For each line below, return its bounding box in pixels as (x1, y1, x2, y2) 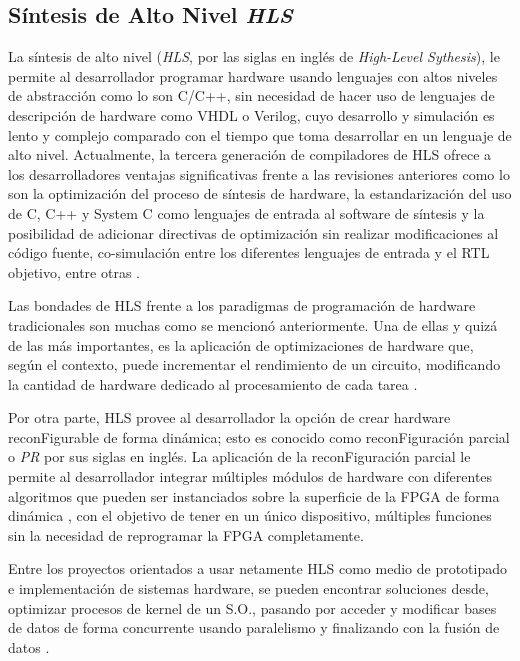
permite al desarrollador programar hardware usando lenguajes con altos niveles (8, 65, 498, 86)
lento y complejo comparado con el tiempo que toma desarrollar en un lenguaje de (8, 124, 512, 145)
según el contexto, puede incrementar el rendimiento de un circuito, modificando (8, 354, 501, 375)
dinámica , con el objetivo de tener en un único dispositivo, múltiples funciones (8, 505, 492, 526)
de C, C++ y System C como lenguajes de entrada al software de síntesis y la (8, 202, 485, 223)
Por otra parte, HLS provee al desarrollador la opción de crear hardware (8, 407, 451, 428)
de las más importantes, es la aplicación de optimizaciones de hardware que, (8, 334, 474, 355)
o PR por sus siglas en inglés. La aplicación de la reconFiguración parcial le (8, 446, 471, 467)
